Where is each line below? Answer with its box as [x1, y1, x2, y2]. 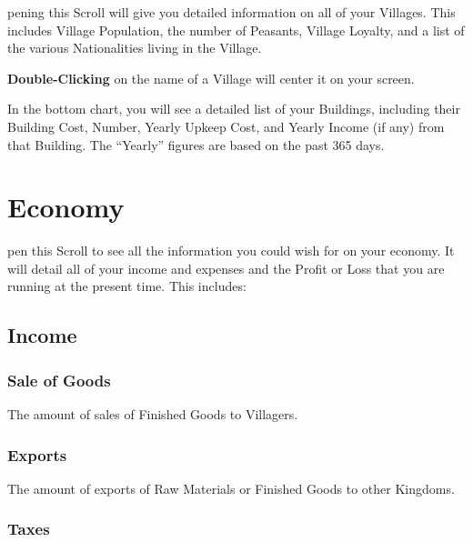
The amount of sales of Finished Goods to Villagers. [7, 405, 298, 424]
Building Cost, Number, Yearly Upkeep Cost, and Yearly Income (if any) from [7, 116, 445, 135]
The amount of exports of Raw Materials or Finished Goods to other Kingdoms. [7, 478, 455, 497]
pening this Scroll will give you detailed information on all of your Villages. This [7, 3, 456, 21]
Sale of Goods [7, 368, 111, 391]
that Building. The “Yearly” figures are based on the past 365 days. [7, 135, 385, 154]
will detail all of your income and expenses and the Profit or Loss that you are [7, 258, 445, 277]
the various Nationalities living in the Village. [7, 38, 262, 57]
